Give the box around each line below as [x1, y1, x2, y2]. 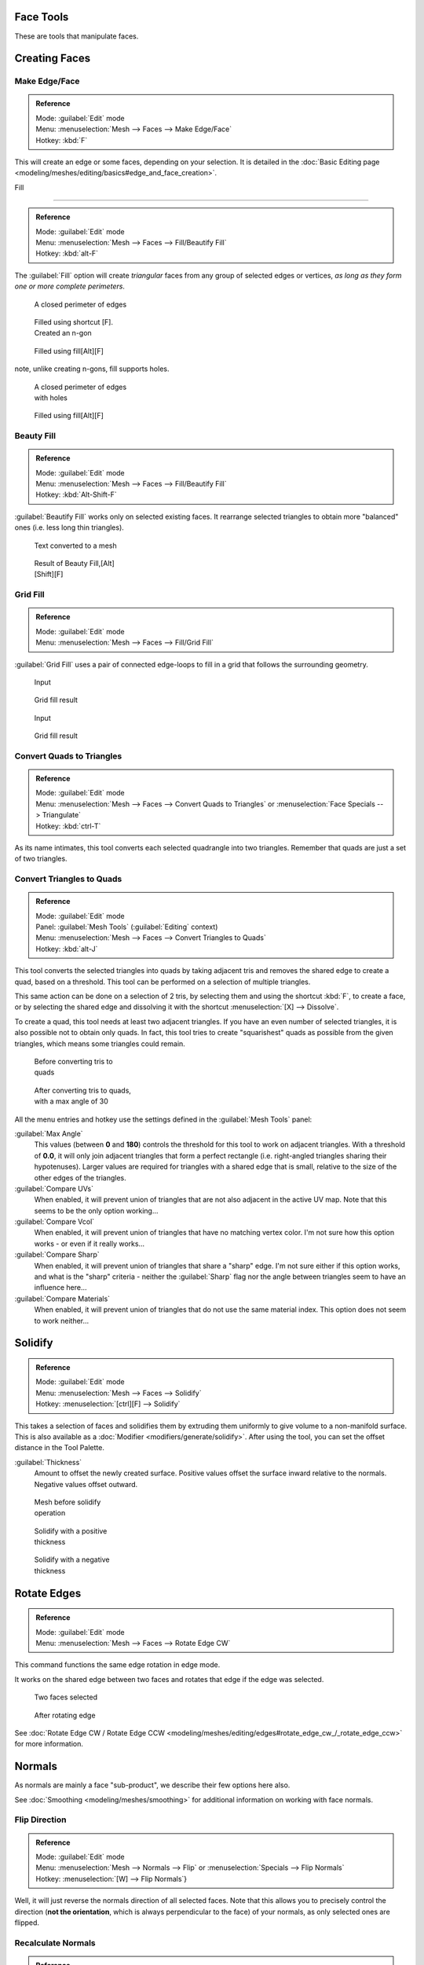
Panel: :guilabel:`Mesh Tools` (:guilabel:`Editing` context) [35, 922, 218, 931]
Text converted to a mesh [34, 541, 117, 550]
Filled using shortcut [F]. [34, 317, 114, 326]
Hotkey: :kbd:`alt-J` [35, 944, 98, 953]
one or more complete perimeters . [14, 281, 126, 291]
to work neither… [34, 1316, 90, 1325]
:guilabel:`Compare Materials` [14, 1294, 110, 1303]
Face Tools [14, 10, 69, 24]
